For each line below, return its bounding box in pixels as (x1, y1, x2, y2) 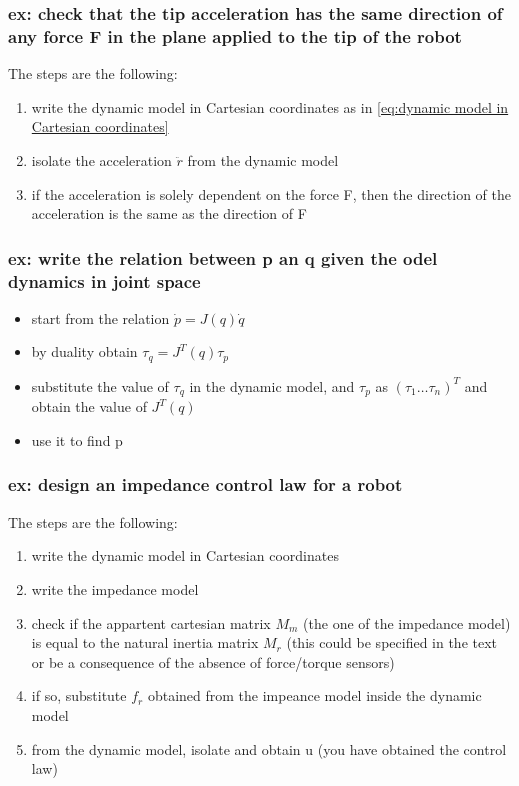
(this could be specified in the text (286, 632, 498, 653)
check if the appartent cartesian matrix (31, 612, 271, 633)
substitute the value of (31, 375, 169, 396)
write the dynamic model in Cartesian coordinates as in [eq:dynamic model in (31, 96, 509, 117)
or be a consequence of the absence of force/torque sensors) (31, 651, 395, 672)
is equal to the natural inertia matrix (31, 632, 259, 653)
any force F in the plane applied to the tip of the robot (8, 23, 462, 48)
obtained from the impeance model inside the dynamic (147, 685, 482, 706)
